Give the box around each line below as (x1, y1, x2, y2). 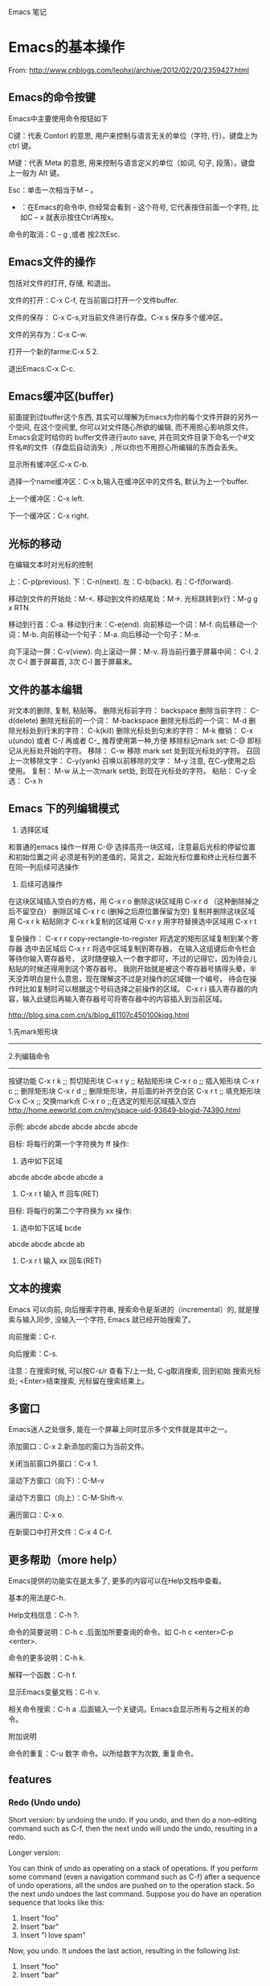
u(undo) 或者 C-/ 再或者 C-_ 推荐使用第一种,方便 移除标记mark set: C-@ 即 (8, 736, 255, 745)
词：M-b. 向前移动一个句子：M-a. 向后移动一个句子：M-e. (8, 630, 201, 639)
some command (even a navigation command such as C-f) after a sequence (8, 1872, 261, 1881)
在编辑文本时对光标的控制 (8, 560, 93, 569)
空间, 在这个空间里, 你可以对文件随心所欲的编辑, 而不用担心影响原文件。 (14, 422, 253, 432)
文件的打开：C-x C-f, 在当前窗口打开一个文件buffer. (8, 295, 178, 304)
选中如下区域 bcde (19, 1223, 82, 1232)
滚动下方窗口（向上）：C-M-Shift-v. (8, 1493, 125, 1503)
